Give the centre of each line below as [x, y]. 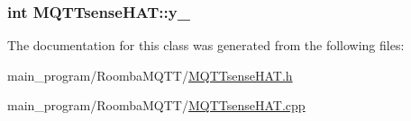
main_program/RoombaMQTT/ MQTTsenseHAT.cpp [156, 105]
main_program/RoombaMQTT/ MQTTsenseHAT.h [150, 75]
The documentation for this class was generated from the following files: [206, 45]
